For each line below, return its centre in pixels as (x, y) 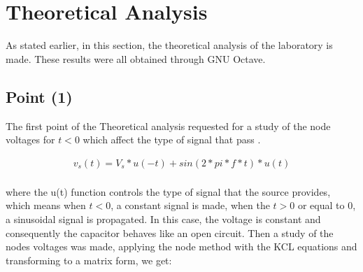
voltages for (30, 139)
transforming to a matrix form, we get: (89, 260)
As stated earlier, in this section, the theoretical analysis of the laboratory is (169, 45)
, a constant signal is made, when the (190, 205)
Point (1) (39, 96)
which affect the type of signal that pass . (172, 139)
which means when (46, 205)
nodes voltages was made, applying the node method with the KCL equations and (181, 246)
